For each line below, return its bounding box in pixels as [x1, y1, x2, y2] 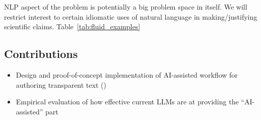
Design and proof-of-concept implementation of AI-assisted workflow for [16, 69, 238, 80]
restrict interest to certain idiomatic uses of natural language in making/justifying [4, 11, 257, 22]
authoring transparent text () [16, 79, 106, 90]
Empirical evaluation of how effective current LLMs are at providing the [16, 96, 239, 107]
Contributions [4, 46, 78, 62]
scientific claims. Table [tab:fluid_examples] [4, 21, 141, 32]
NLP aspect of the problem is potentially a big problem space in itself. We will [4, 2, 247, 12]
